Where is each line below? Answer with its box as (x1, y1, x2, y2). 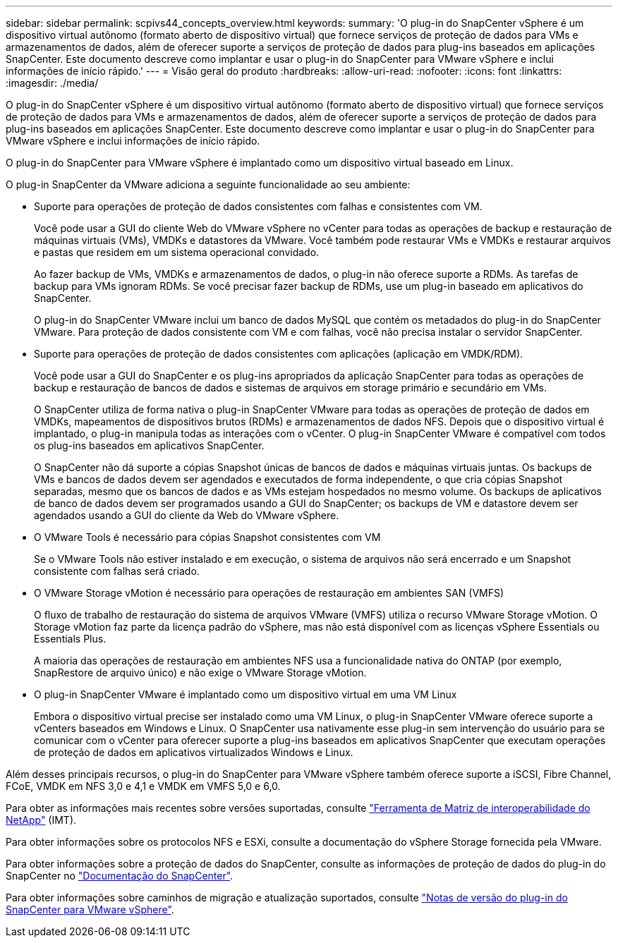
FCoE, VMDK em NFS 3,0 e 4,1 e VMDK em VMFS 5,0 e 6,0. (6, 780, 281, 792)
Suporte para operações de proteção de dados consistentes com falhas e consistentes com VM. (34, 200, 483, 212)
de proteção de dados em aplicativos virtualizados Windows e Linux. (34, 746, 353, 758)
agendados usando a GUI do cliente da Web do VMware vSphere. (34, 509, 339, 521)
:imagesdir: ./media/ (6, 77, 99, 89)
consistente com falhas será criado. (34, 565, 200, 577)
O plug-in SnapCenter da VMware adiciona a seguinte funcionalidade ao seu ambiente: (6, 178, 411, 190)
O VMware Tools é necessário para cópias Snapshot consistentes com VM (34, 531, 381, 543)
